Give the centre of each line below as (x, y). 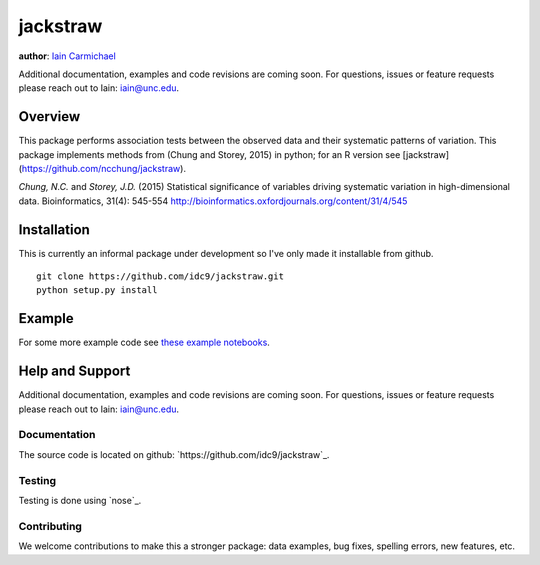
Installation (54, 229)
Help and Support (74, 371)
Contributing (50, 526)
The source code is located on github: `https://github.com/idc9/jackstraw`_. (174, 454)
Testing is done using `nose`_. (80, 500)
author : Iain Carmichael (67, 56)
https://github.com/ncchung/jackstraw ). (104, 169)
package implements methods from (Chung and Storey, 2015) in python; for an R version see (209, 154)
